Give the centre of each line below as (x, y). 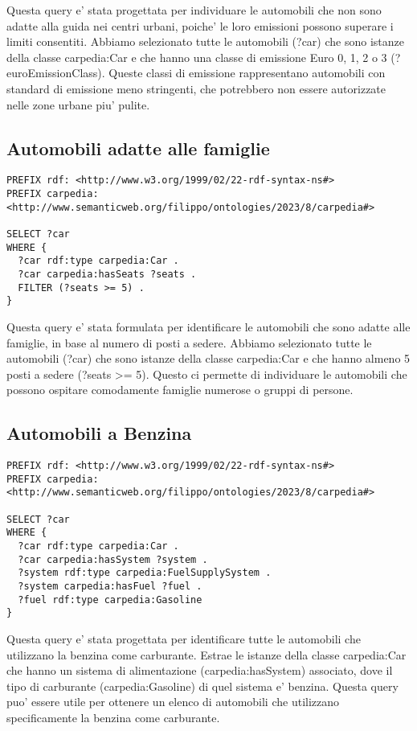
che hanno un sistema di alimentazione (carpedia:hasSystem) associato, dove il (200, 670)
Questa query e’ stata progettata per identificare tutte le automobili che (184, 638)
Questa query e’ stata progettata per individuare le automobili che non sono (194, 10)
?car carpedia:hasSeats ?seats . (107, 274)
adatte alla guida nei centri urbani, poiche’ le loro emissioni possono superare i (200, 25)
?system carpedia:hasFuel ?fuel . (110, 586)
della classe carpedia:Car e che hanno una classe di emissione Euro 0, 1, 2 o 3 (197, 57)
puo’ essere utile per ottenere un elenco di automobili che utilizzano (173, 702)
